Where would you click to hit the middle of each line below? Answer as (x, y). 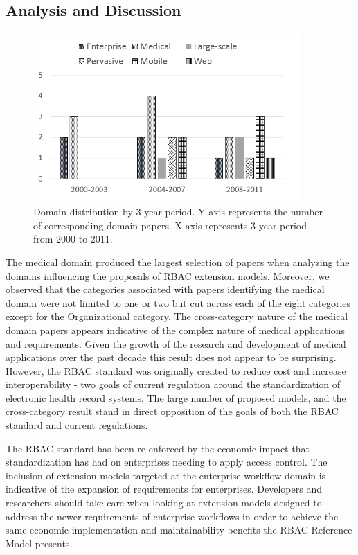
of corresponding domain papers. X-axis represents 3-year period (170, 225)
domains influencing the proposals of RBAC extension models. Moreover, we (168, 275)
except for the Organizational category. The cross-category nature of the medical (177, 316)
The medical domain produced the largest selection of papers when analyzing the (178, 262)
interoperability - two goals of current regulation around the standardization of (173, 384)
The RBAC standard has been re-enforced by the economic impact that (158, 448)
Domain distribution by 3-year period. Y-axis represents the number (178, 212)
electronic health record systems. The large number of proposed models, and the (176, 397)
